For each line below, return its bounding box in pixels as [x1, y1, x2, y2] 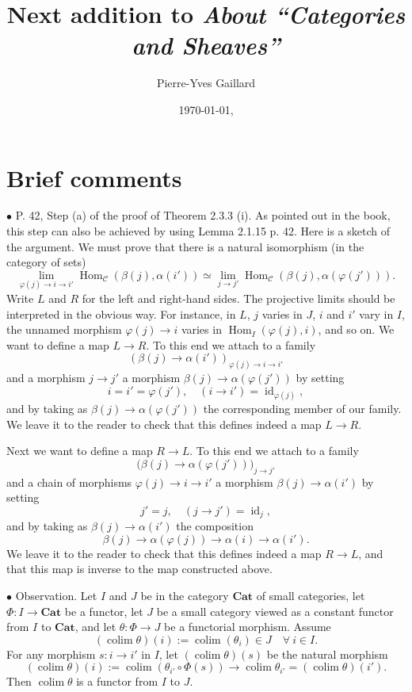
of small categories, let [256, 587, 365, 604]
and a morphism [6, 369, 86, 386]
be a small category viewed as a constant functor [156, 602, 394, 619]
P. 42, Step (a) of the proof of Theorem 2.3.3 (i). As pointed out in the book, [15, 207, 391, 224]
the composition [176, 518, 254, 534]
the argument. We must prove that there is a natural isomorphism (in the [6, 238, 364, 254]
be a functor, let [64, 602, 143, 619]
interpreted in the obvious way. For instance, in [6, 305, 236, 322]
